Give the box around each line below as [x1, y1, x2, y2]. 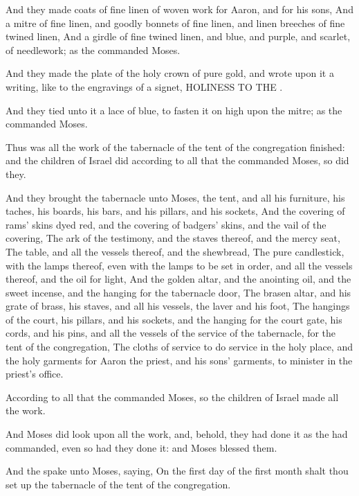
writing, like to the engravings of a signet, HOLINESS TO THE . [6, 79, 283, 94]
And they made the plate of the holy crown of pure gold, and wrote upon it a [6, 66, 334, 80]
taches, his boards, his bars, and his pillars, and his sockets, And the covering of [6, 204, 345, 218]
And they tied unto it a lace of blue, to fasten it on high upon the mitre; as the [6, 103, 342, 117]
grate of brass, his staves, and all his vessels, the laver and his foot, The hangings [6, 299, 350, 313]
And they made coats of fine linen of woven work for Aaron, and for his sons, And [6, 2, 353, 16]
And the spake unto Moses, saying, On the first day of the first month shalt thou [6, 463, 349, 478]
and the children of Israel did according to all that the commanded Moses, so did [6, 153, 349, 168]
